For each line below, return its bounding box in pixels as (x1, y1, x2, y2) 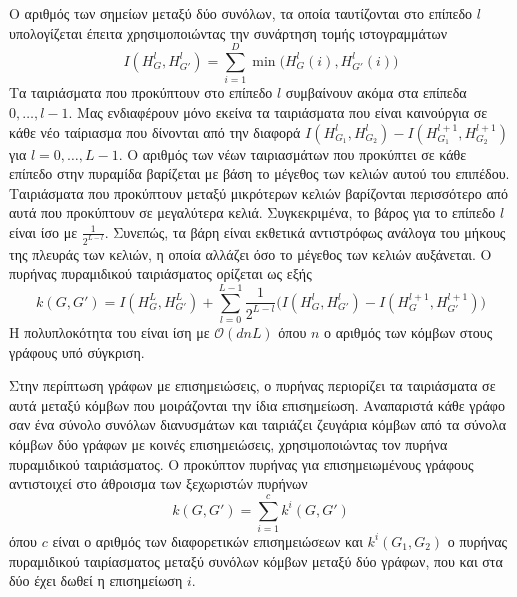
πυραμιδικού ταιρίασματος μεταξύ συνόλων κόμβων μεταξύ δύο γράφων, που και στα (9, 550, 503, 571)
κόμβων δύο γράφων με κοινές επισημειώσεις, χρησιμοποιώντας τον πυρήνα (9, 434, 448, 455)
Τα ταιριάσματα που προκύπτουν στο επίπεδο (9, 82, 273, 103)
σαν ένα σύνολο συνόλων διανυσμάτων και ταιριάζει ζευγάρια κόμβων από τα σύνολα (9, 414, 507, 435)
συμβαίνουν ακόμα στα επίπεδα (285, 82, 467, 103)
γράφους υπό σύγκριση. (9, 341, 145, 362)
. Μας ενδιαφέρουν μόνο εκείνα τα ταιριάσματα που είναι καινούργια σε (68, 101, 488, 122)
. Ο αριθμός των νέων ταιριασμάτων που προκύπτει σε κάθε (118, 143, 467, 164)
